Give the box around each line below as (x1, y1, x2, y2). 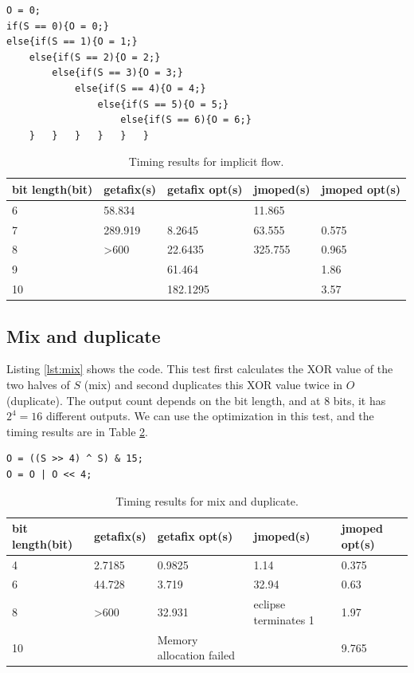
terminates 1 (253, 611, 314, 628)
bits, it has (333, 392, 386, 408)
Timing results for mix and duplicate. (115, 492, 299, 509)
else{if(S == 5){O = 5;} (97, 98, 229, 110)
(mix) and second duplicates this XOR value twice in (84, 376, 343, 393)
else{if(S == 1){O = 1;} (6, 36, 138, 48)
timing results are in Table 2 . (6, 423, 148, 439)
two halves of (6, 376, 70, 393)
